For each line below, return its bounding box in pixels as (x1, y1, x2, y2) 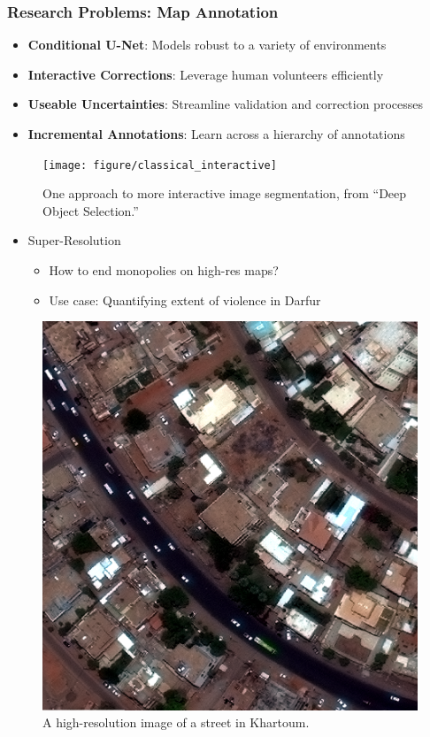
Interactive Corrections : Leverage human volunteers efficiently (27, 65, 384, 83)
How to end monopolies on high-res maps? (49, 261, 279, 280)
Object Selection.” (42, 201, 139, 219)
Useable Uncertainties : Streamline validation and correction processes (27, 95, 423, 113)
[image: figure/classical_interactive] (42, 158, 277, 172)
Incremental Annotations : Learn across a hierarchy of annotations (27, 125, 405, 142)
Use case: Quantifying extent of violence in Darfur (49, 290, 321, 309)
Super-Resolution (27, 231, 121, 250)
